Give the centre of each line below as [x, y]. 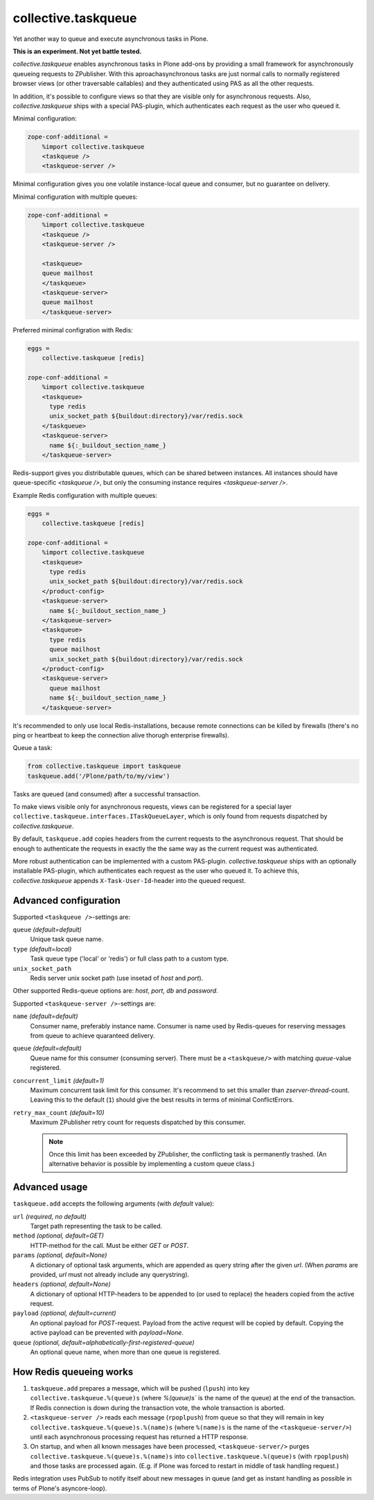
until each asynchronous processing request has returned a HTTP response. [139, 1436]
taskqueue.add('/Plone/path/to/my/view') [99, 776]
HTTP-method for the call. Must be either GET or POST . [109, 1245]
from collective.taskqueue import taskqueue [104, 766]
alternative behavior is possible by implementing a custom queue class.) [152, 1164]
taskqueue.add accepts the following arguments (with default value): [114, 1204]
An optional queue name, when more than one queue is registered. [125, 1352]
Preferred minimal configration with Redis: [73, 330]
